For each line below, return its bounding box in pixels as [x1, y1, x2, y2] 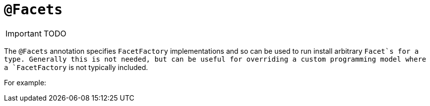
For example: [4, 78, 47, 87]
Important [5, 28, 42, 38]
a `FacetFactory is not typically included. [4, 63, 148, 71]
